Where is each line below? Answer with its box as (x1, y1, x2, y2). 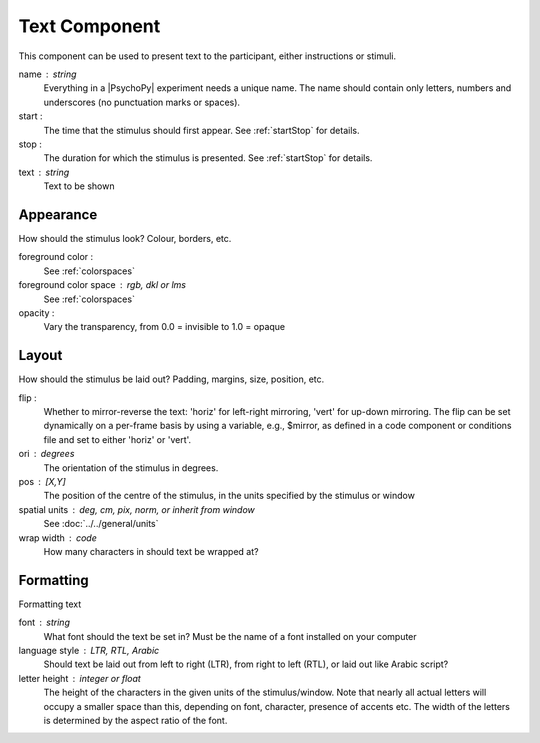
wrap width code (18, 531, 97, 544)
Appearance (18, 206, 98, 223)
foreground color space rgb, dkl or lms (18, 279, 187, 291)
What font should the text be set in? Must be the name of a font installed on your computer (43, 630, 417, 642)
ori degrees (18, 448, 75, 460)
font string (18, 616, 70, 629)
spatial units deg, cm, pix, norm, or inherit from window (18, 503, 255, 515)
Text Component (18, 15, 161, 37)
